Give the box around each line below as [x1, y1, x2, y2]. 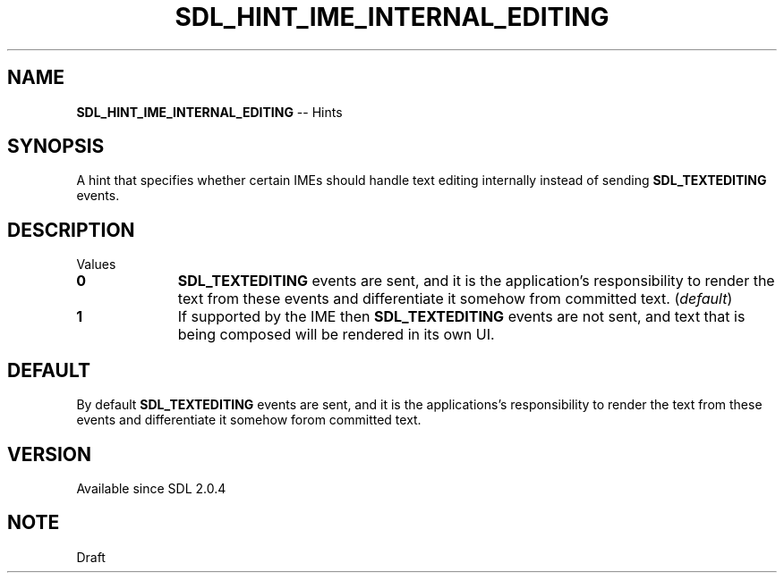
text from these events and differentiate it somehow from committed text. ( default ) [177, 290, 733, 308]
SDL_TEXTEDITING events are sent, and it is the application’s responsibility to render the [177, 272, 775, 290]
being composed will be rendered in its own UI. [177, 325, 495, 344]
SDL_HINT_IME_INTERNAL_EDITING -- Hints [76, 104, 343, 120]
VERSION [7, 442, 92, 466]
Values [76, 256, 116, 273]
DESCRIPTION [7, 218, 135, 241]
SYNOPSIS [7, 135, 105, 158]
